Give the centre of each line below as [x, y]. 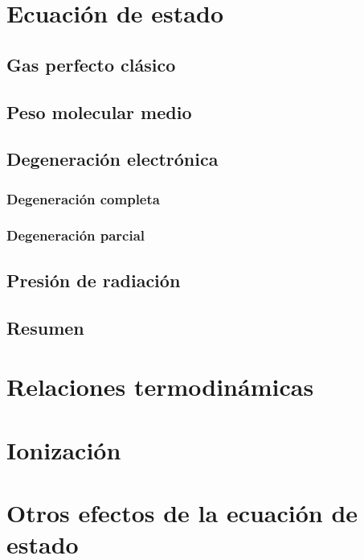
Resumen [45, 327]
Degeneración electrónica [112, 159]
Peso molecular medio [99, 111]
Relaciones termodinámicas [160, 387]
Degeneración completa [83, 198]
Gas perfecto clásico [91, 64]
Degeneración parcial [76, 235]
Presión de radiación [94, 280]
